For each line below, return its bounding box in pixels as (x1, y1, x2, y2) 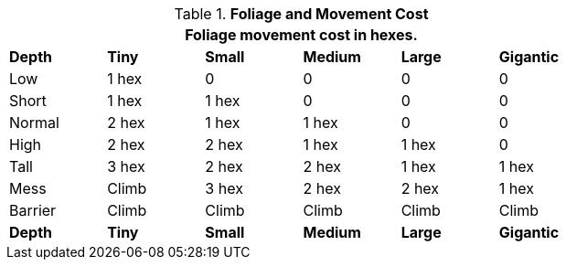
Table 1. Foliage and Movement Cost (174, 5, 429, 23)
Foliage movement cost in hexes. (185, 26, 418, 44)
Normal (9, 113, 59, 132)
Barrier (9, 201, 57, 219)
